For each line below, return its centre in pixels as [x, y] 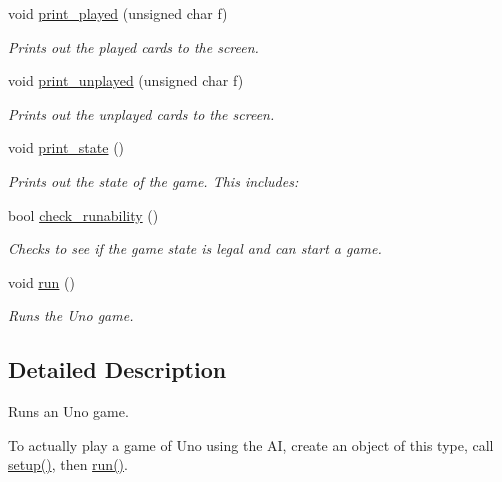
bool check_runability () [83, 214]
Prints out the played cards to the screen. [133, 46]
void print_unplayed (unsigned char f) [126, 80]
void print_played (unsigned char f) [118, 13]
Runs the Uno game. [71, 315]
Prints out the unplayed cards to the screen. [141, 113]
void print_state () [66, 147]
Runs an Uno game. [68, 411]
